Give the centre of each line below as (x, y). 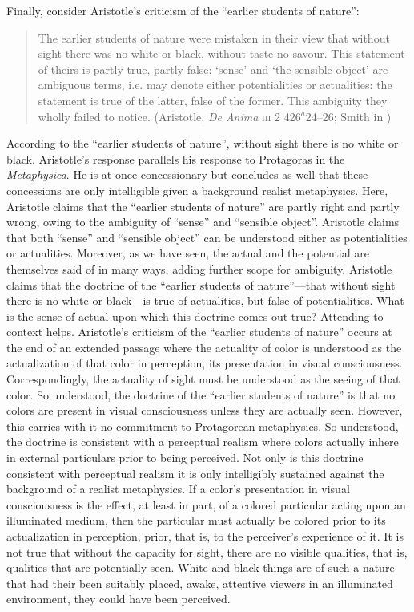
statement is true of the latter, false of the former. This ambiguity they (213, 100)
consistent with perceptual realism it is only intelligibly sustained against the (195, 473)
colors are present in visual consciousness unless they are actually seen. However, (205, 410)
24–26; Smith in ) (348, 116)
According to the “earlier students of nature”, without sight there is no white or (203, 143)
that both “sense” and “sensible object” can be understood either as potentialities (207, 237)
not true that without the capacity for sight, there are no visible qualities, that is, (207, 551)
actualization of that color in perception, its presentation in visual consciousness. (205, 363)
